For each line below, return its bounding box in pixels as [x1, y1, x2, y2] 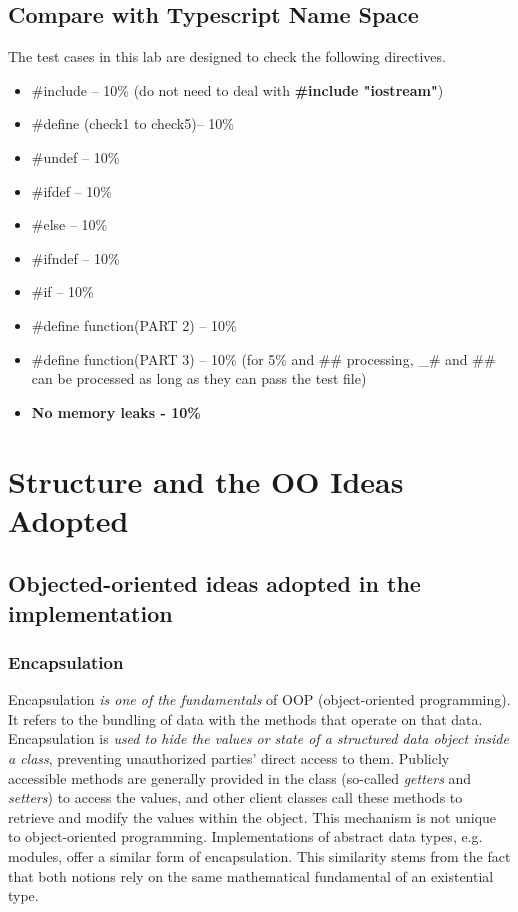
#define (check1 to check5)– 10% [31, 113, 234, 134]
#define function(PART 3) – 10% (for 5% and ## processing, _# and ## [31, 348, 496, 369]
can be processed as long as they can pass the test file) [31, 368, 367, 389]
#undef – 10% [31, 146, 120, 167]
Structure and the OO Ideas [8, 460, 404, 501]
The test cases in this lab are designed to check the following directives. [8, 46, 446, 67]
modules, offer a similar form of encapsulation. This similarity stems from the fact [8, 846, 511, 867]
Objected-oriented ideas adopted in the [8, 568, 421, 599]
